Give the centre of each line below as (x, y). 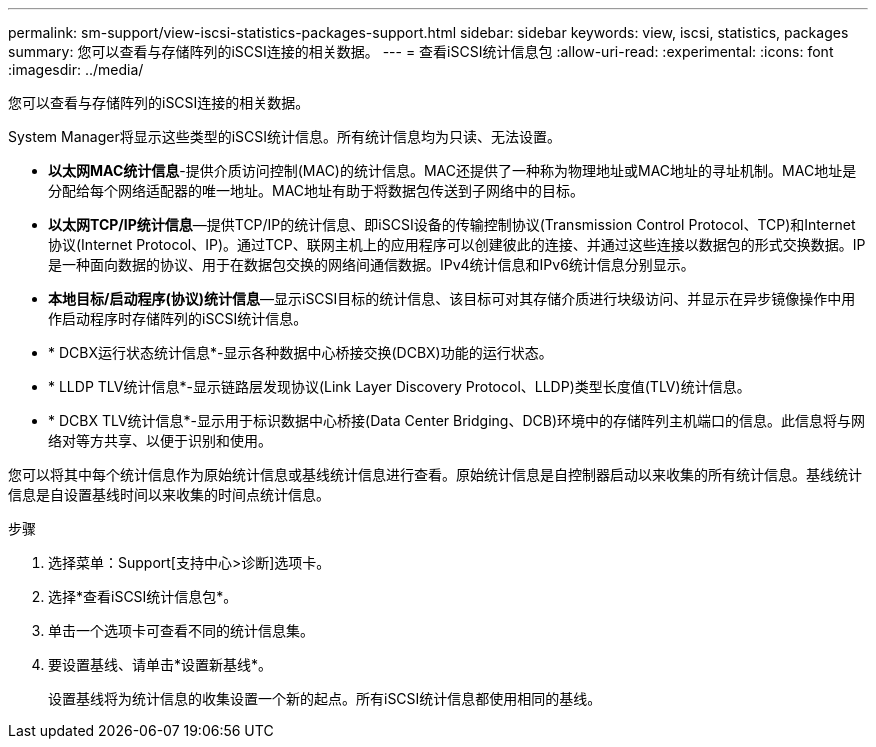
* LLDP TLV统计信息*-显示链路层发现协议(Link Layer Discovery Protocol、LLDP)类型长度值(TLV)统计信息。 (399, 386)
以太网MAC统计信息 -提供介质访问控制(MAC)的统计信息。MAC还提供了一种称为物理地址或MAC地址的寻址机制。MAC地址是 (452, 170)
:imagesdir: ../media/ (76, 69)
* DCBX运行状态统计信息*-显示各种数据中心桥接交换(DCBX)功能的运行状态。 (300, 352)
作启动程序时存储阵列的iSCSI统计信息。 (178, 318)
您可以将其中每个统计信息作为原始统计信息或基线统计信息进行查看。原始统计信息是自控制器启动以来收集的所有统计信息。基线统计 (435, 474)
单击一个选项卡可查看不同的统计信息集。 (181, 630)
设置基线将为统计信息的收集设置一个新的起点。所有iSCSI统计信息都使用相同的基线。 (325, 698)
